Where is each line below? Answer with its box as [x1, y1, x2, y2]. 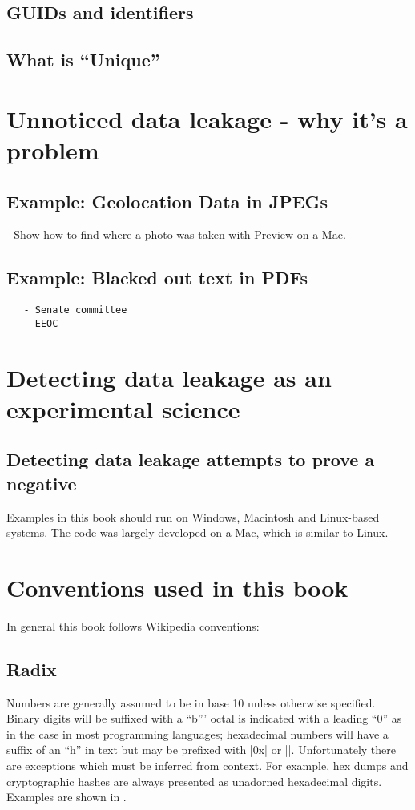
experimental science [6, 392, 240, 425]
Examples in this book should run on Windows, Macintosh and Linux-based [6, 508, 380, 525]
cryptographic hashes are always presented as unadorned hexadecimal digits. [6, 772, 382, 789]
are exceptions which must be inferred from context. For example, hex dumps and [6, 757, 409, 774]
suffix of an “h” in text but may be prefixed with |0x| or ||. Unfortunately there [6, 741, 396, 758]
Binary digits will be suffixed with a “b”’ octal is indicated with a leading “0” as [6, 710, 402, 727]
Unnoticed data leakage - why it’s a [6, 102, 408, 135]
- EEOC [23, 317, 58, 329]
